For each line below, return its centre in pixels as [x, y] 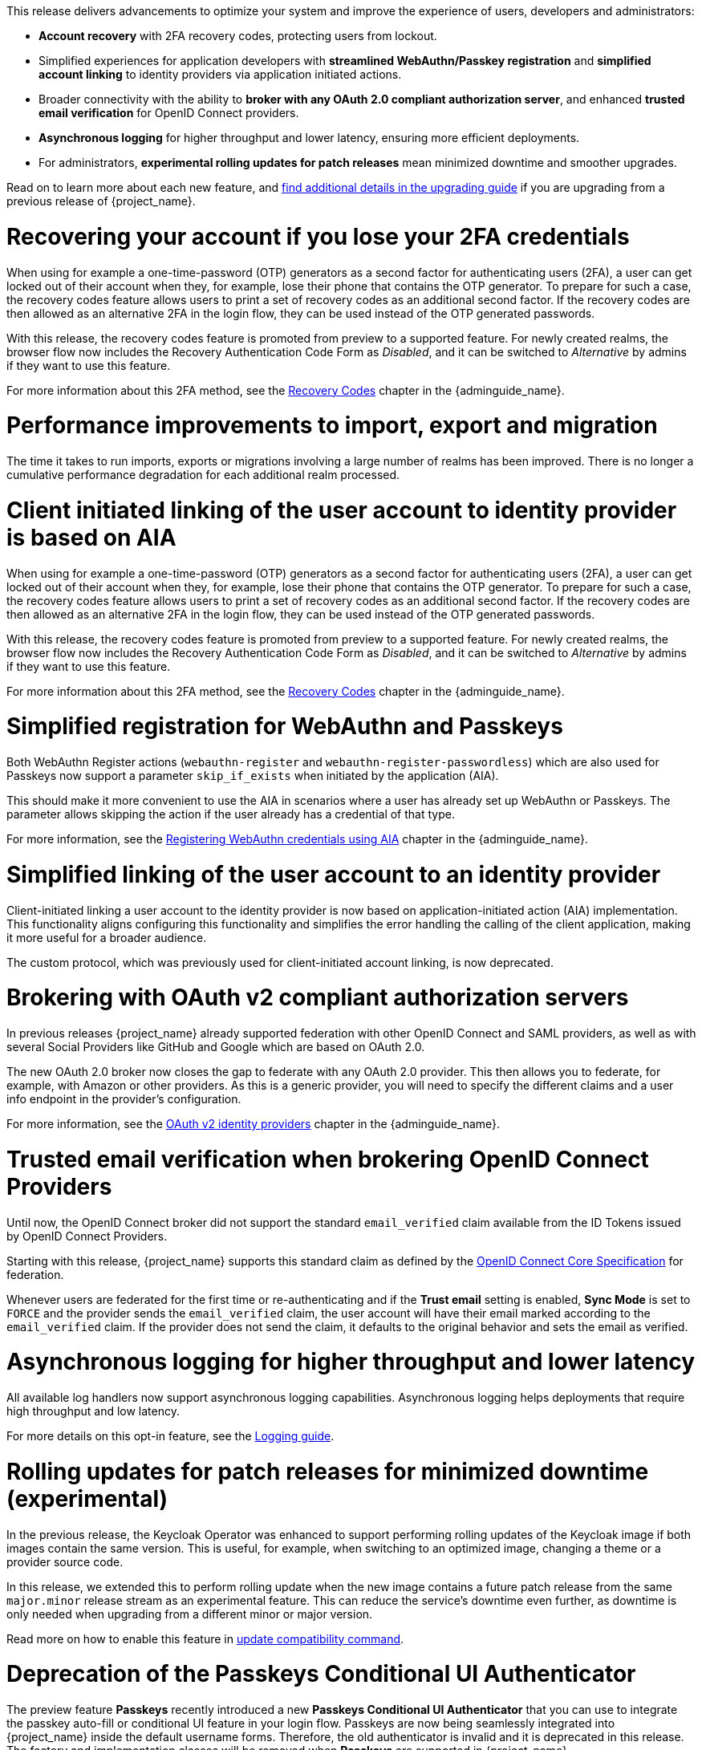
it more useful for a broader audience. [107, 937]
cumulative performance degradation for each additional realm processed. [203, 475]
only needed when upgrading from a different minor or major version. [190, 1614]
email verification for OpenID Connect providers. [169, 113]
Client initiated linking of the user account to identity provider [342, 510]
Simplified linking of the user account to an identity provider [334, 874]
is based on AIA [91, 537]
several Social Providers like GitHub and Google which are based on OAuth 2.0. [216, 1047]
